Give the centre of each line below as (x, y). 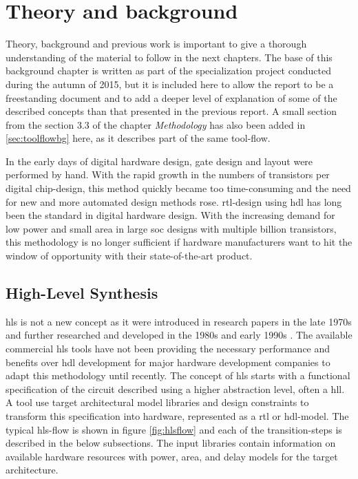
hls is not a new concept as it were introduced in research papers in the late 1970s (179, 321)
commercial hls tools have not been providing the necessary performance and (168, 349)
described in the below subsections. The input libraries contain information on (171, 443)
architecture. (32, 470)
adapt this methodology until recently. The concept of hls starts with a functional (178, 375)
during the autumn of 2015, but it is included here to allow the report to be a (170, 84)
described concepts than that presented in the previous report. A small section (171, 111)
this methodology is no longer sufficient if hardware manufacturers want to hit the (179, 242)
